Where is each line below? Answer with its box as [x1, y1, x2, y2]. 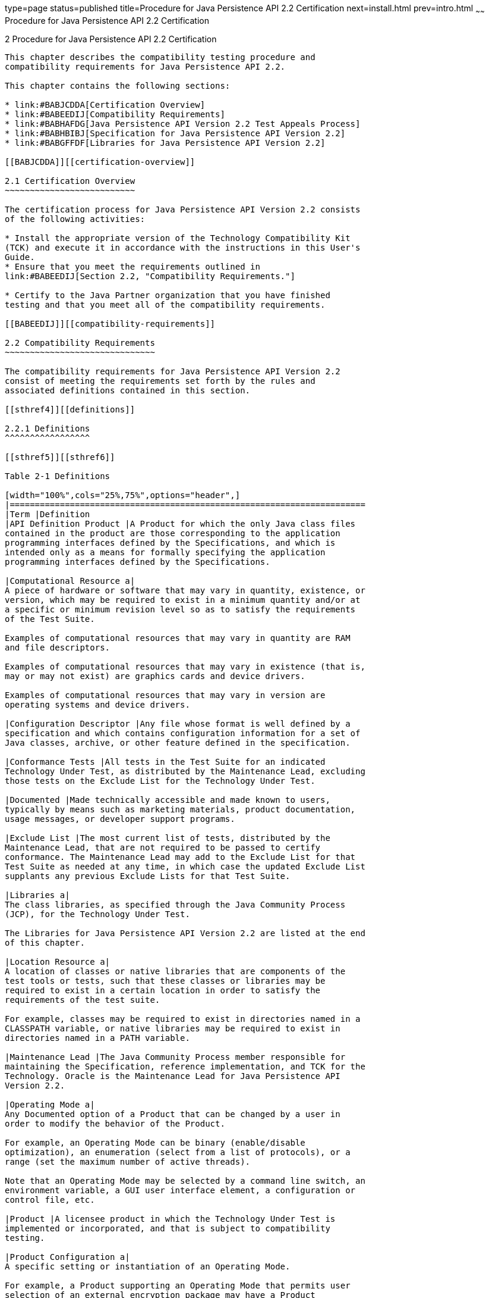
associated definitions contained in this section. [5, 385, 251, 395]
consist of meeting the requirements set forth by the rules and [5, 376, 316, 386]
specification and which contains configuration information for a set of [5, 728, 361, 738]
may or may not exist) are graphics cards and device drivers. [5, 671, 305, 681]
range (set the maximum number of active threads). [5, 1156, 251, 1166]
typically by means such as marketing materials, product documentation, [5, 804, 356, 814]
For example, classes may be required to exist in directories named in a [5, 1014, 361, 1024]
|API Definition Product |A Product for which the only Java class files [5, 518, 356, 528]
